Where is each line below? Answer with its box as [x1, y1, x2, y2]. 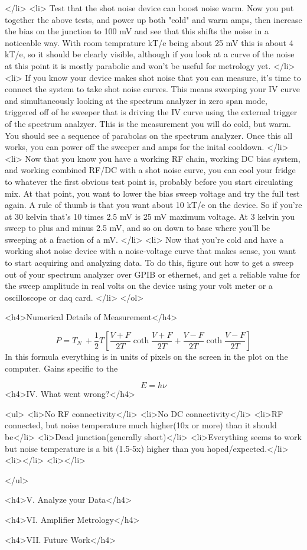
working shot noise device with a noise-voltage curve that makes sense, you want [5, 245, 296, 257]
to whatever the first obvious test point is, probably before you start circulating [5, 175, 293, 187]
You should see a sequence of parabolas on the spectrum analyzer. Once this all [5, 129, 293, 141]
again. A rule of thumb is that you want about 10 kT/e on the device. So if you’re [5, 198, 302, 211]
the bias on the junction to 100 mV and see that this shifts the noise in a [5, 25, 269, 37]
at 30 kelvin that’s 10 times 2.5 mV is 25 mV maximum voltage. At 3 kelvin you [5, 210, 295, 222]
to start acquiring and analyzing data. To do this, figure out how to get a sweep [5, 256, 294, 269]
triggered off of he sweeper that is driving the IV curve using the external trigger [5, 106, 298, 118]
